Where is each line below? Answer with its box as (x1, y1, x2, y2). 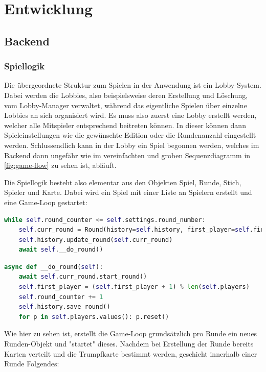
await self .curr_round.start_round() (18, 273, 147, 281)
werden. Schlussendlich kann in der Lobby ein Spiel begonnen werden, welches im (4, 139, 259, 150)
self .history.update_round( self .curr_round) (18, 236, 173, 243)
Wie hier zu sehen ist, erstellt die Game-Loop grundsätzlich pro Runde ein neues (4, 328, 257, 339)
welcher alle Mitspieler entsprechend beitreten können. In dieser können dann (4, 119, 246, 130)
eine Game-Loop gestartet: (4, 196, 87, 207)
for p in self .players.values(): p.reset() (18, 313, 169, 320)
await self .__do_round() (18, 246, 103, 254)
